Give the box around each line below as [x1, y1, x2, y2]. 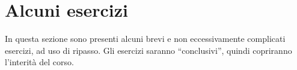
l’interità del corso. [5, 56, 74, 68]
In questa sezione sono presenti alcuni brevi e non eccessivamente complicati [5, 32, 286, 45]
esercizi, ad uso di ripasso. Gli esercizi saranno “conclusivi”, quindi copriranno [5, 44, 292, 56]
